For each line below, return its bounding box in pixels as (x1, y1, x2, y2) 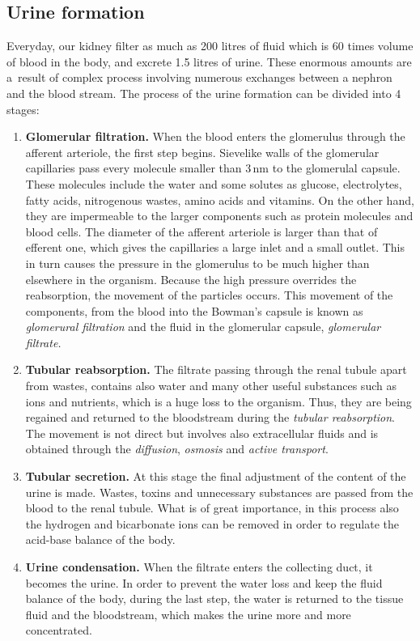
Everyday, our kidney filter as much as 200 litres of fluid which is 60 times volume (6, 37, 414, 54)
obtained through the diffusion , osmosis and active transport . (25, 440, 329, 457)
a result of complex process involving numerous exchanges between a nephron (6, 69, 392, 86)
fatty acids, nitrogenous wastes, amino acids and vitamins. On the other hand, (25, 191, 414, 208)
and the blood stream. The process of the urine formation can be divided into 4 (6, 84, 401, 101)
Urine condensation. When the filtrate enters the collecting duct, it (25, 558, 373, 575)
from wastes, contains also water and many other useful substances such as (25, 377, 397, 394)
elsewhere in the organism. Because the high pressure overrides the (25, 270, 357, 287)
